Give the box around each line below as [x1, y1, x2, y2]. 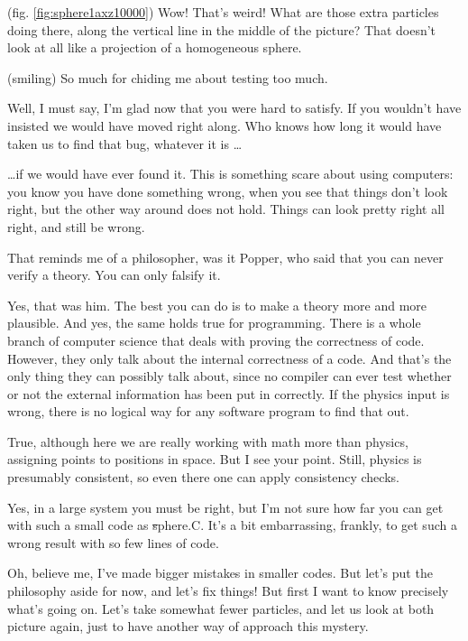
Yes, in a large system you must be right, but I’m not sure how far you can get [7, 497, 444, 516]
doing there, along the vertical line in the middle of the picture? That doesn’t [7, 20, 436, 39]
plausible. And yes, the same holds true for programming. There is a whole [7, 313, 421, 332]
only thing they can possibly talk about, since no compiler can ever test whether [7, 367, 452, 386]
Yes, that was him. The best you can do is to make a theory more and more [7, 295, 427, 314]
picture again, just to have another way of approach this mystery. [7, 617, 369, 636]
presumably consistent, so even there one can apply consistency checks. [7, 468, 399, 487]
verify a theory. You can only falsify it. [7, 265, 221, 284]
